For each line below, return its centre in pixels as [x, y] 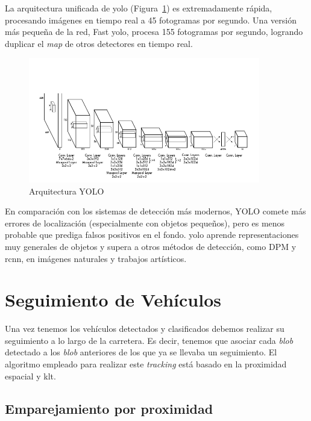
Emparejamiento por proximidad [109, 408]
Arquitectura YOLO [67, 191]
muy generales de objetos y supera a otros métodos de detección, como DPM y [151, 246]
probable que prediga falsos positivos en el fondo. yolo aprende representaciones [152, 235]
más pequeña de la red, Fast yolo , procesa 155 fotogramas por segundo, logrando [154, 32]
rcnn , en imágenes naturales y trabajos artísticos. [96, 258]
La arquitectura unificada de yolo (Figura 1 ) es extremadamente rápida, [139, 8]
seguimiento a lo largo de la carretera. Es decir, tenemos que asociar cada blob [149, 340]
